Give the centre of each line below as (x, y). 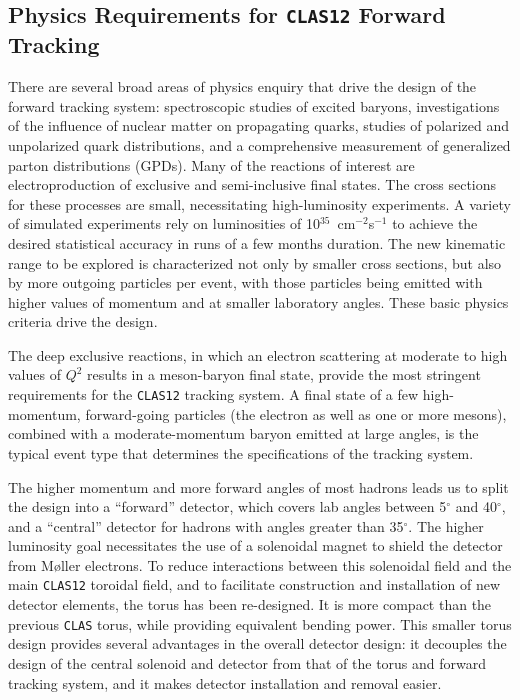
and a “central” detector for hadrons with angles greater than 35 (206, 525)
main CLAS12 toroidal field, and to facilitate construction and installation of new (254, 584)
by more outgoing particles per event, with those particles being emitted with (245, 282)
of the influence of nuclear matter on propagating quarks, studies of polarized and (258, 125)
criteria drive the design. (83, 321)
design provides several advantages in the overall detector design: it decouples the (257, 643)
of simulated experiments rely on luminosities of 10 (164, 223)
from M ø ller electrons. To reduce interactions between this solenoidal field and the (260, 564)
